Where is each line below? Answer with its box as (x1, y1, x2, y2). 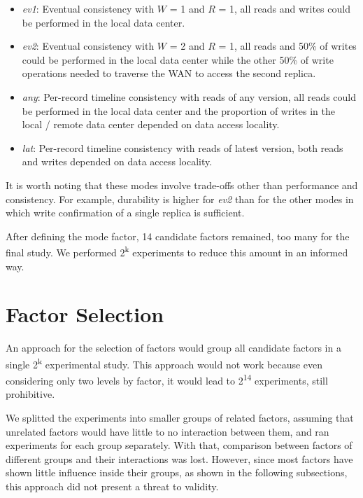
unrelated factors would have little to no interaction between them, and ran (6, 424, 329, 438)
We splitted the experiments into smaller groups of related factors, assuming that (6, 410, 354, 424)
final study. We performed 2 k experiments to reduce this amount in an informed (6, 243, 348, 259)
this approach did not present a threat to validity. (6, 478, 219, 493)
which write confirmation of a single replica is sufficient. (6, 205, 245, 220)
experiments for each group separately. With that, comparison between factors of (6, 438, 353, 452)
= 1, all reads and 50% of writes (218, 39, 357, 53)
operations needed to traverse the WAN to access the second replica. (22, 66, 316, 81)
